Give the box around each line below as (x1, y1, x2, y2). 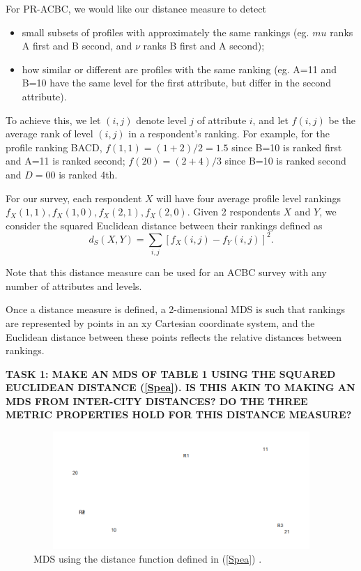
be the (328, 112, 355, 127)
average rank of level (6, 126, 93, 141)
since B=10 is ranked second (224, 153, 346, 168)
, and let (252, 112, 289, 127)
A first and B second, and (22, 38, 132, 53)
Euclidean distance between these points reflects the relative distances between (6, 329, 342, 344)
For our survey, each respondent (6, 190, 142, 205)
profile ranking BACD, (6, 139, 102, 154)
